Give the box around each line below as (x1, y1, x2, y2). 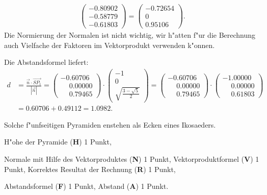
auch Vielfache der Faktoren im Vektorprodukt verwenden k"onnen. (4, 39, 215, 50)
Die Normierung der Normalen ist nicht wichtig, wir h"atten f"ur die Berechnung (4, 30, 256, 40)
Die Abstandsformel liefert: (4, 57, 89, 67)
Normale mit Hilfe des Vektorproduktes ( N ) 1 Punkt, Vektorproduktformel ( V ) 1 (4, 153, 259, 164)
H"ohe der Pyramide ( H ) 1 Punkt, (4, 136, 112, 147)
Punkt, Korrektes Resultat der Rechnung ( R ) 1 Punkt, (4, 163, 176, 174)
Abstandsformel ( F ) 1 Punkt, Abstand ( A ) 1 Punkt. (4, 181, 169, 191)
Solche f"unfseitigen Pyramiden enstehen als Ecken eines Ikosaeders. (4, 119, 216, 130)
